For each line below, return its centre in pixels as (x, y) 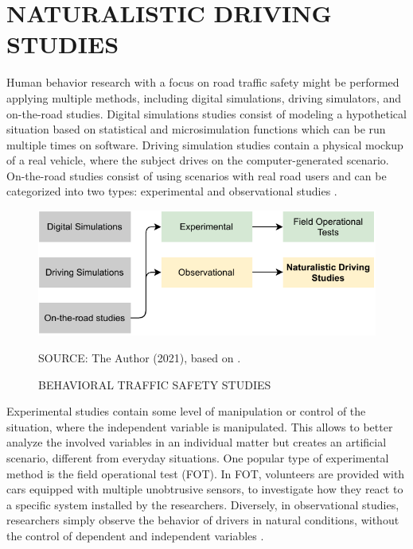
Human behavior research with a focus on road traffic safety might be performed (203, 82)
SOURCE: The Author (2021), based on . (140, 357)
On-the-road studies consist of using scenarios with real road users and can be (197, 175)
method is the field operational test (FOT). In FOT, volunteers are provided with (206, 473)
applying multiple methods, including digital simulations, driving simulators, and (204, 97)
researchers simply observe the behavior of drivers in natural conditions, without (203, 520)
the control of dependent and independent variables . (135, 535)
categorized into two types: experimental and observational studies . (172, 191)
